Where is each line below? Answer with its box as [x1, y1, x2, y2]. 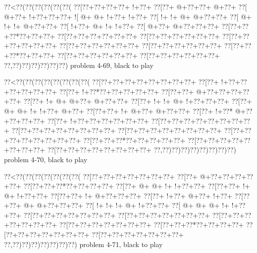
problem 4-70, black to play [4, 154, 88, 164]
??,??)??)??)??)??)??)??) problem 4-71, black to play [4, 239, 163, 249]
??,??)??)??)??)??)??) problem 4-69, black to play [4, 60, 154, 70]
